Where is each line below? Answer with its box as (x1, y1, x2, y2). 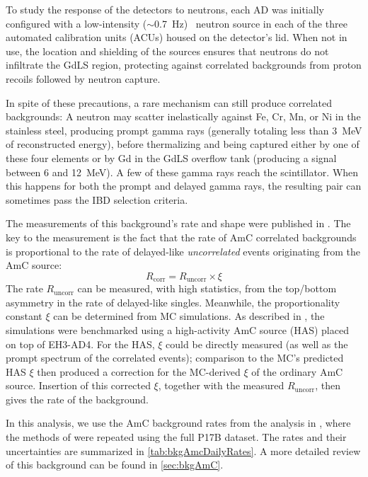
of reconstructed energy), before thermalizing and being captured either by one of (6, 137, 360, 151)
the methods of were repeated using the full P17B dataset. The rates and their (6, 430, 347, 444)
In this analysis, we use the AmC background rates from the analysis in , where (6, 415, 351, 430)
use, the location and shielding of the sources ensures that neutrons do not (6, 43, 329, 58)
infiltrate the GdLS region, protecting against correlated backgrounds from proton (6, 57, 362, 72)
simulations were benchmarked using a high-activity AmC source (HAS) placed (6, 322, 349, 337)
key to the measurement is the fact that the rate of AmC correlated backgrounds (6, 229, 357, 244)
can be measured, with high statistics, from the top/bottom (77, 281, 337, 296)
